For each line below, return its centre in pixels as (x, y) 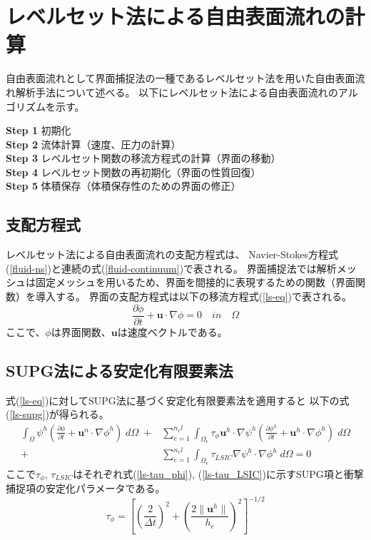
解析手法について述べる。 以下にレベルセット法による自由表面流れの (177, 92)
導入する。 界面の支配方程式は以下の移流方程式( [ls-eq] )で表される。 (194, 296)
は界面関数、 (81, 331)
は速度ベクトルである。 (172, 331)
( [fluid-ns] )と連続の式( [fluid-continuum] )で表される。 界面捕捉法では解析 (171, 268)
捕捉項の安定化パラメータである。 (86, 488)
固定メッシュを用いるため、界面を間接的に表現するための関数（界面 (195, 282)
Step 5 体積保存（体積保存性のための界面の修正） (123, 186)
